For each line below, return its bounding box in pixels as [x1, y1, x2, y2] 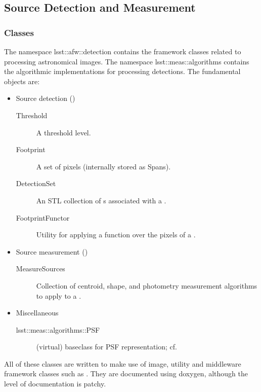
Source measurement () [16, 246, 88, 257]
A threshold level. [36, 127, 91, 137]
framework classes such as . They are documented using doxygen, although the [4, 368, 248, 379]
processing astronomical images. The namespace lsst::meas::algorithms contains [4, 56, 249, 66]
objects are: [4, 76, 40, 86]
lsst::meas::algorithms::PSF [16, 324, 100, 335]
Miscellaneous [16, 307, 59, 318]
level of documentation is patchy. [4, 378, 106, 389]
